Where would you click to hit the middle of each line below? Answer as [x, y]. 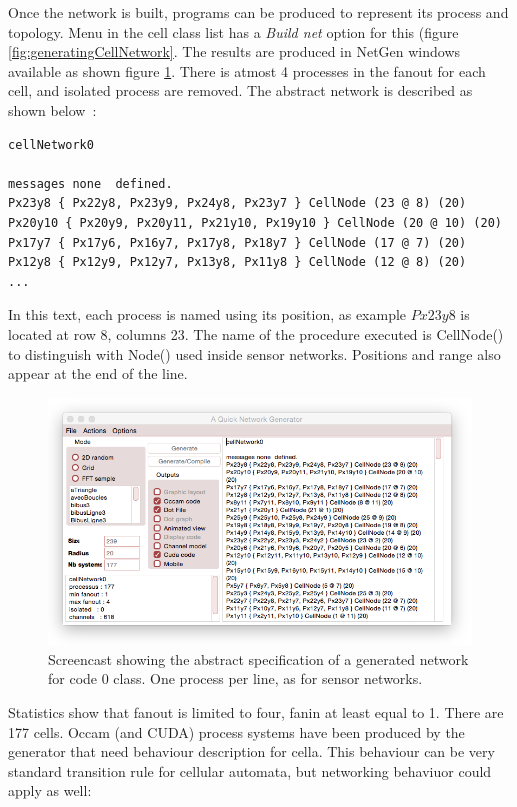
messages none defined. [90, 183]
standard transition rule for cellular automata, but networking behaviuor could [250, 770]
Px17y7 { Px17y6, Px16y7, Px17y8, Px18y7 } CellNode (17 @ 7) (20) [237, 242]
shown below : [52, 109]
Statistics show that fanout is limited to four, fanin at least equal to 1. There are [256, 711]
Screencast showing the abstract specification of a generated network [258, 658]
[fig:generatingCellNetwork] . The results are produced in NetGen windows [234, 51]
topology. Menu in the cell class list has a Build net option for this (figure [233, 31]
